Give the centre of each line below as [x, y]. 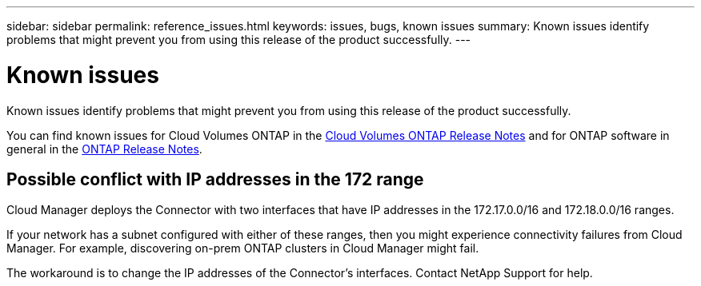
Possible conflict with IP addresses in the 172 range [215, 179]
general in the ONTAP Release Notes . [104, 149]
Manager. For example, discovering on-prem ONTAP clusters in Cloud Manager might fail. [243, 248]
